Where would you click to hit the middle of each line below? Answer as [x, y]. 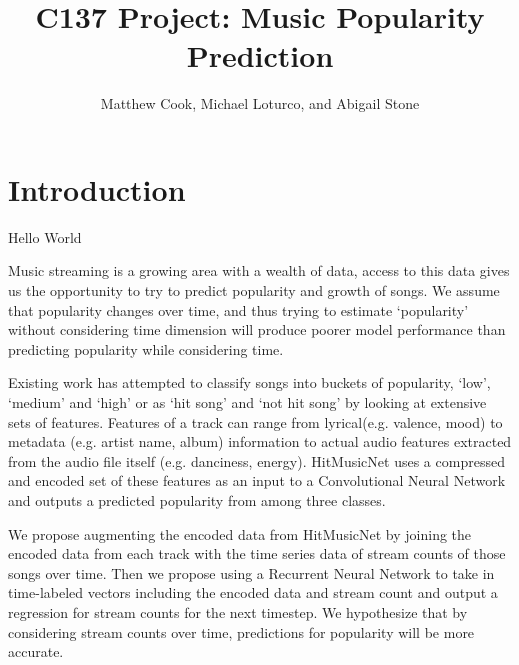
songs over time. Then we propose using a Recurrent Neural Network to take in [251, 572]
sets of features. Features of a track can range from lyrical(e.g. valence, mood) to [255, 421]
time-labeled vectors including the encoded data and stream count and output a [253, 592]
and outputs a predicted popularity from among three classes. [197, 499]
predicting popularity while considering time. [146, 348]
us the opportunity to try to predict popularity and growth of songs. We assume [254, 290]
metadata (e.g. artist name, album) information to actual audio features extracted [260, 441]
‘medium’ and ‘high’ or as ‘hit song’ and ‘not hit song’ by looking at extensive [247, 402]
